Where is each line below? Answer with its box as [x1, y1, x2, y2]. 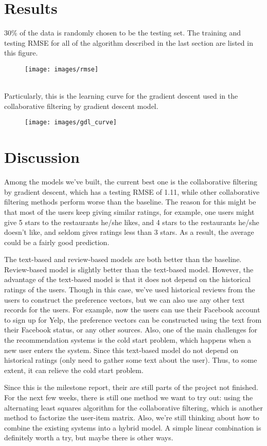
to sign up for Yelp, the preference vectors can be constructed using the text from [4, 314, 262, 325]
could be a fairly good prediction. [4, 236, 110, 247]
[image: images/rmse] [25, 65, 99, 73]
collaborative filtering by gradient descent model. [4, 100, 158, 111]
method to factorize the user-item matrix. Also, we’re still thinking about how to [4, 412, 259, 423]
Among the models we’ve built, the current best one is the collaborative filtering [4, 176, 257, 187]
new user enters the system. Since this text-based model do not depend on [4, 344, 239, 355]
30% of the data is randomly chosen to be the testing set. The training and [4, 27, 241, 38]
